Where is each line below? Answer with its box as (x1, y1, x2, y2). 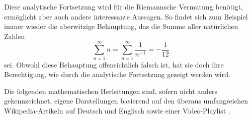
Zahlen (4, 30, 25, 41)
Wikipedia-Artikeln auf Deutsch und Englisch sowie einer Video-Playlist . (4, 105, 230, 115)
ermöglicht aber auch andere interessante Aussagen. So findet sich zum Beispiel (4, 11, 248, 21)
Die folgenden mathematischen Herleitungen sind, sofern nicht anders (4, 85, 218, 96)
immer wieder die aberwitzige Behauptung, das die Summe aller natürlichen (4, 21, 238, 31)
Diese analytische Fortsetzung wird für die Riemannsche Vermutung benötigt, (4, 1, 243, 11)
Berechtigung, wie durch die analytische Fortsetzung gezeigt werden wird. (4, 69, 230, 79)
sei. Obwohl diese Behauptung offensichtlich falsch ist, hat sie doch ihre (4, 59, 224, 69)
